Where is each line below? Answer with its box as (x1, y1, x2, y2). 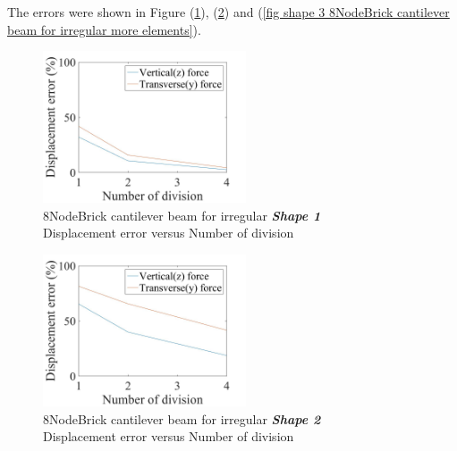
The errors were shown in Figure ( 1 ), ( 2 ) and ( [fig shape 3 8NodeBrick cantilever (7, 3, 450, 21)
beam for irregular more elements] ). (7, 20, 201, 38)
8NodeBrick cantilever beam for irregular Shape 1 (43, 205, 321, 224)
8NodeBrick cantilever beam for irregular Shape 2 (43, 409, 321, 428)
